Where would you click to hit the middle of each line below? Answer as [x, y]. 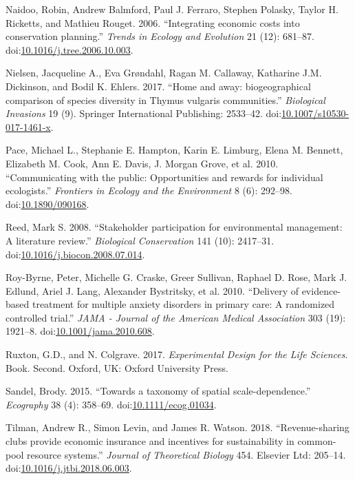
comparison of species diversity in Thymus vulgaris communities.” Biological [165, 100]
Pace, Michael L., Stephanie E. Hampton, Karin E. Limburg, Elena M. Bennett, [174, 150]
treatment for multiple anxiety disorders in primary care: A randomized [183, 304]
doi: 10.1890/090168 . [47, 204]
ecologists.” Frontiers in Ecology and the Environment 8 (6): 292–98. [149, 190]
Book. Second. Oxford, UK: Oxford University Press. [117, 367]
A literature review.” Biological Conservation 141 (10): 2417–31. [140, 240]
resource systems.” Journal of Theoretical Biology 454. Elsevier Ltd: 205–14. [186, 454]
